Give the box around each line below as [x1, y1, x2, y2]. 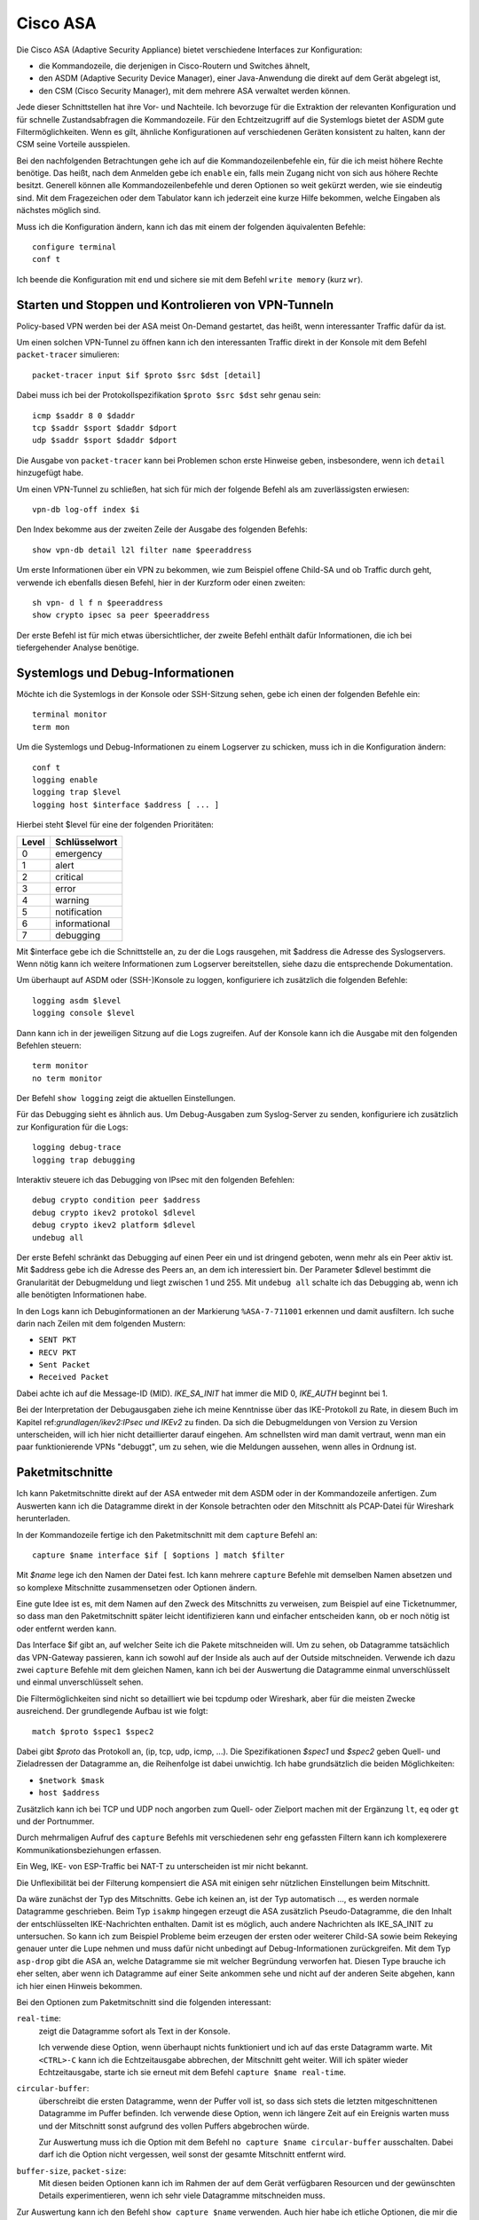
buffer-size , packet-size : [16, 2165, 127, 2176]
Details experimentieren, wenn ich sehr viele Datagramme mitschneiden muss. [38, 2190, 326, 2201]
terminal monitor [32, 710, 107, 719]
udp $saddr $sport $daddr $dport [32, 435, 177, 446]
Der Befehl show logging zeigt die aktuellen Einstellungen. [16, 1093, 236, 1104]
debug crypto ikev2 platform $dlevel [32, 1220, 197, 1230]
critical [54, 870, 84, 883]
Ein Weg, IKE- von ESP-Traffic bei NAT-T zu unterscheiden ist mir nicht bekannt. [16, 1861, 309, 1872]
